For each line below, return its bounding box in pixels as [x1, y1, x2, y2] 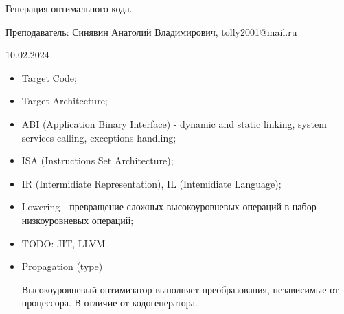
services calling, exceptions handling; [21, 130, 176, 144]
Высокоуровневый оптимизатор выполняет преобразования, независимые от [21, 282, 339, 296]
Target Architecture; [21, 93, 108, 108]
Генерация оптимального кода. [5, 1, 133, 15]
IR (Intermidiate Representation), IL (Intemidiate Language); [21, 176, 282, 190]
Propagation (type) [21, 259, 103, 273]
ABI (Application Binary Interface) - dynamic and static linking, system [21, 116, 327, 131]
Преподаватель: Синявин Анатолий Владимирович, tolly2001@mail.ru [5, 24, 297, 38]
